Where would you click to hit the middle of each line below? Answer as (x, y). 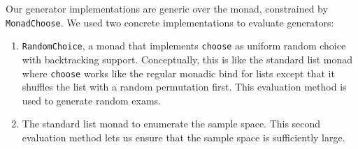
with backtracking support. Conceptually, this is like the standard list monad (187, 59)
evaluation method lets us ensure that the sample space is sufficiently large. (184, 137)
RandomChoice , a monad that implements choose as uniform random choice (184, 46)
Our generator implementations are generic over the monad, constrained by (167, 8)
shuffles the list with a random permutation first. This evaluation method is (184, 87)
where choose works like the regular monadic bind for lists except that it (178, 73)
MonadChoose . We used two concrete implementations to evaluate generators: (170, 22)
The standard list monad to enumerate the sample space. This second (171, 124)
